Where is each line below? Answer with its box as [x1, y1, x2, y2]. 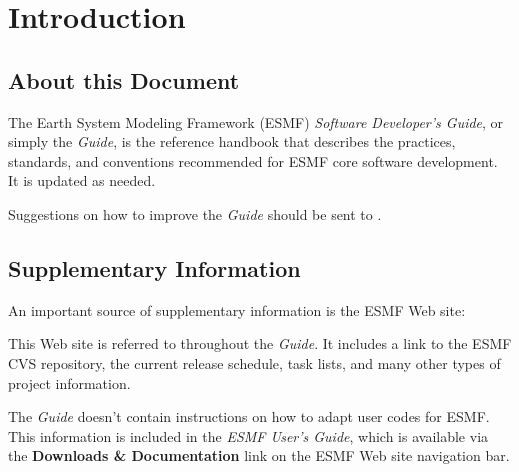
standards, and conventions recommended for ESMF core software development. [8, 150, 498, 171]
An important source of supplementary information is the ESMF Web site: [8, 299, 466, 320]
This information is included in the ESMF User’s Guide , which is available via [8, 425, 489, 446]
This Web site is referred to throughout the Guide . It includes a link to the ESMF [8, 333, 512, 354]
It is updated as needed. [8, 170, 156, 191]
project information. [8, 372, 131, 393]
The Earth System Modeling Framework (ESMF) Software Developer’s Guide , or [8, 111, 504, 132]
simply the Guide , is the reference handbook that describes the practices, [8, 131, 456, 152]
